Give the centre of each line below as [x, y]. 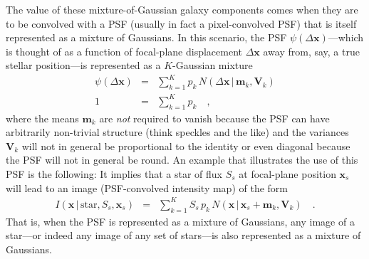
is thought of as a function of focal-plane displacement [124, 51]
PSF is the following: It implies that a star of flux [114, 174]
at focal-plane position [287, 174]
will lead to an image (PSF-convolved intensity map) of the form [147, 187]
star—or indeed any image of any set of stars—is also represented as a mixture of [183, 235]
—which [346, 37]
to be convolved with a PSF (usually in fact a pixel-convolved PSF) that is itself [181, 23]
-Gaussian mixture [213, 65]
